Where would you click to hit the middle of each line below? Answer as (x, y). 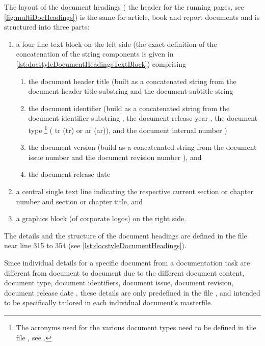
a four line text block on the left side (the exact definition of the (116, 44)
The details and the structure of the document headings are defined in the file (126, 235)
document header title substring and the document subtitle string (131, 91)
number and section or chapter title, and (79, 201)
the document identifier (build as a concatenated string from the (129, 108)
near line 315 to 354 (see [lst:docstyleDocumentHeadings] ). (95, 245)
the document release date (69, 174)
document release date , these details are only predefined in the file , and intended (132, 292)
